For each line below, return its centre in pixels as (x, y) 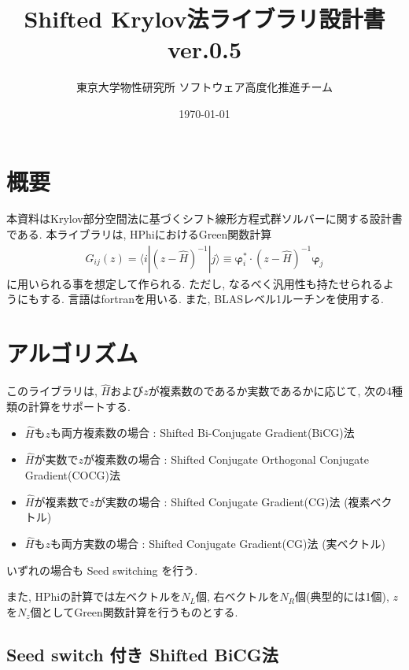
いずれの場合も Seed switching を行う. (102, 570)
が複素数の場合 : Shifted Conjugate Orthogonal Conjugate (226, 459)
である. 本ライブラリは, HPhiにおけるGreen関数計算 (139, 234)
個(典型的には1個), (342, 596)
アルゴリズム (72, 353)
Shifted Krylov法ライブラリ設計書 (204, 19)
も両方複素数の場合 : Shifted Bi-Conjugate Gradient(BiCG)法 (202, 433)
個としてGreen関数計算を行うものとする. (134, 612)
